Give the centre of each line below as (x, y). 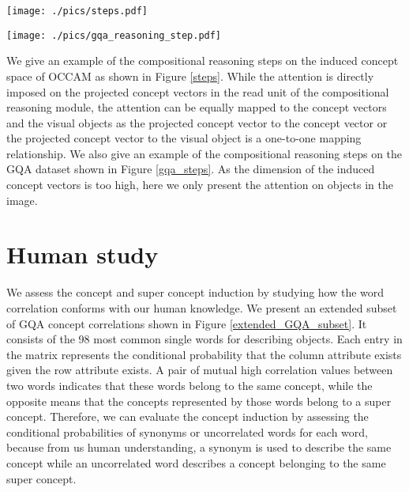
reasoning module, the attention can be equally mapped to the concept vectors (197, 107)
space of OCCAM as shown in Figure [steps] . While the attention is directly (190, 76)
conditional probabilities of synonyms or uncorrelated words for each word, (187, 431)
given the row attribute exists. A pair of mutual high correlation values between (200, 370)
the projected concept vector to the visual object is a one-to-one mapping (184, 138)
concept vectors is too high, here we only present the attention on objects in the (200, 185)
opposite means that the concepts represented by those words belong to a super (199, 401)
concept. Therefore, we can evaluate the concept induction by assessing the (188, 416)
